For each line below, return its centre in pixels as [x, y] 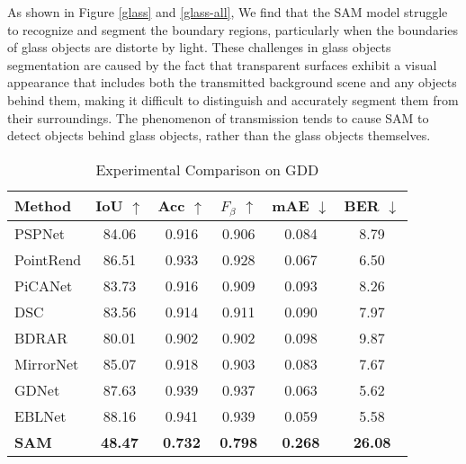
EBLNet [40, 415]
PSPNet [40, 233]
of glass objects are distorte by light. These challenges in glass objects [199, 47]
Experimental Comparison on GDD [207, 169]
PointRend [48, 259]
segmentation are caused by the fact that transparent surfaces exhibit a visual [222, 64]
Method [43, 206]
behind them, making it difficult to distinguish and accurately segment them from [233, 99]
